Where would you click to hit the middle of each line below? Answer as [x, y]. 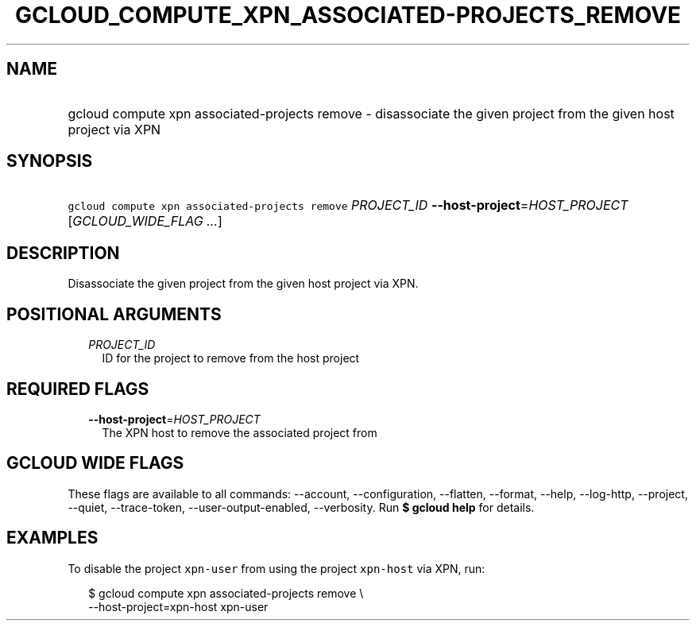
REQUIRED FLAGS [78, 389]
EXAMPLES [52, 538]
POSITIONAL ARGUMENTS [114, 314]
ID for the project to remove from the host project [231, 358]
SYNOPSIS [50, 161]
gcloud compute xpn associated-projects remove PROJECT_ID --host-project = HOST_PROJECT [348, 205]
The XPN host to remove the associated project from [240, 432]
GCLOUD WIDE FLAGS [95, 463]
